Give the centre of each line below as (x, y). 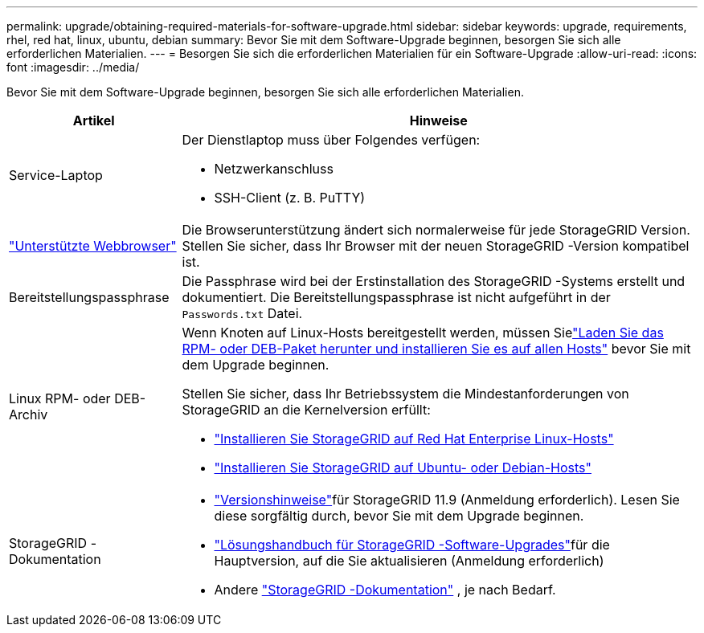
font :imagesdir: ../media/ (73, 67)
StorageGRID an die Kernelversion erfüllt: (306, 410)
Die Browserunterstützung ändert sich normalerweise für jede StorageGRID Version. (436, 230)
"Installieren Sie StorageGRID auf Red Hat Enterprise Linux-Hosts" (414, 439)
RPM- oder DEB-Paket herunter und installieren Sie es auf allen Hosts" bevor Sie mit (436, 349)
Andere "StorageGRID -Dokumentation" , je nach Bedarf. (385, 590)
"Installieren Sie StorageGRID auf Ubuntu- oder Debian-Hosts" (403, 468)
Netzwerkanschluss (274, 169)
